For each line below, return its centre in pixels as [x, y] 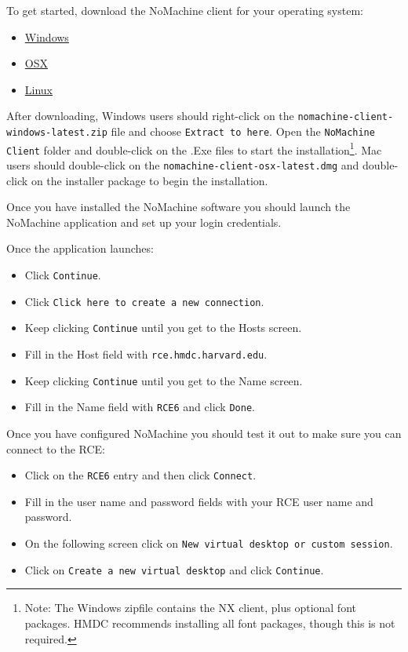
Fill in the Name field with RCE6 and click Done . [140, 407]
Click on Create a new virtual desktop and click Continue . [174, 569]
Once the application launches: [80, 248]
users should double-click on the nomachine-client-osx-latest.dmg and [183, 165]
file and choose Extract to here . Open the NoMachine [243, 131]
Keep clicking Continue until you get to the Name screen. [164, 380]
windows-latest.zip [57, 133]
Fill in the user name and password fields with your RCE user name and [199, 501]
